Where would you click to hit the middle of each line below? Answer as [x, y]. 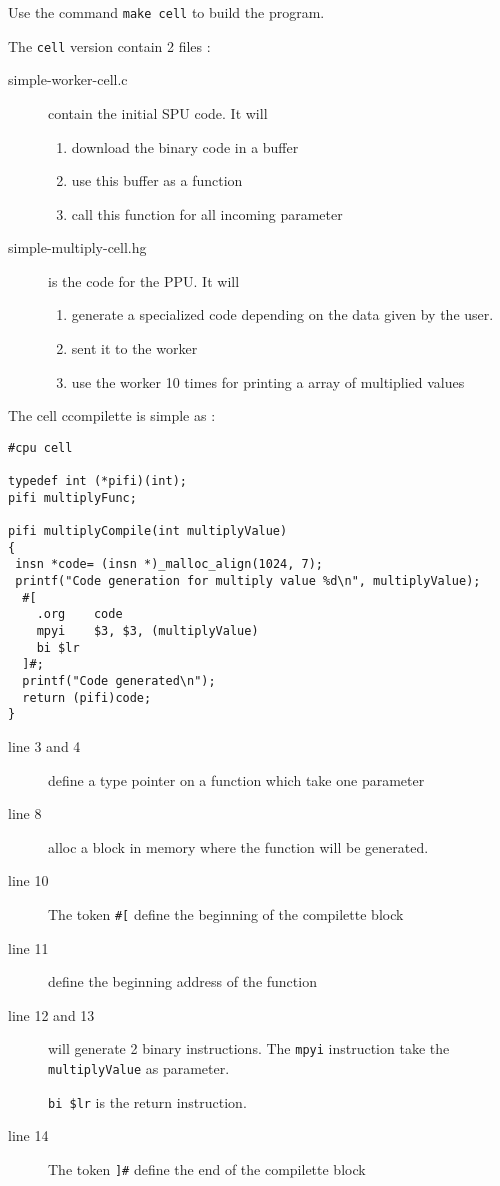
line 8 [25, 813]
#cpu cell [40, 447]
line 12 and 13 [51, 1014]
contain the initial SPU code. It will [158, 112]
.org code [79, 614]
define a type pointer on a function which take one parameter [236, 779]
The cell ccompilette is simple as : [112, 415]
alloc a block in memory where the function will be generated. [238, 846]
